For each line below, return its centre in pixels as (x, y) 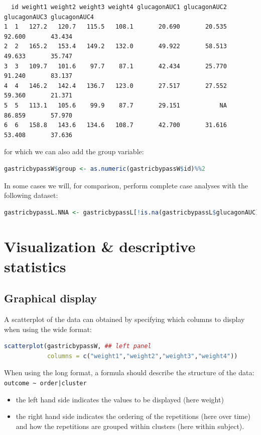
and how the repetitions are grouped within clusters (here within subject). (130, 426)
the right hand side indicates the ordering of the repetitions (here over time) (133, 416)
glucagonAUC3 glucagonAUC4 (49, 17)
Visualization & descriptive (100, 246)
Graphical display (51, 298)
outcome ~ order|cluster (45, 384)
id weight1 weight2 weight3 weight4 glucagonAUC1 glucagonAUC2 (119, 7)
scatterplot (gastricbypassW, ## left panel (78, 346)
